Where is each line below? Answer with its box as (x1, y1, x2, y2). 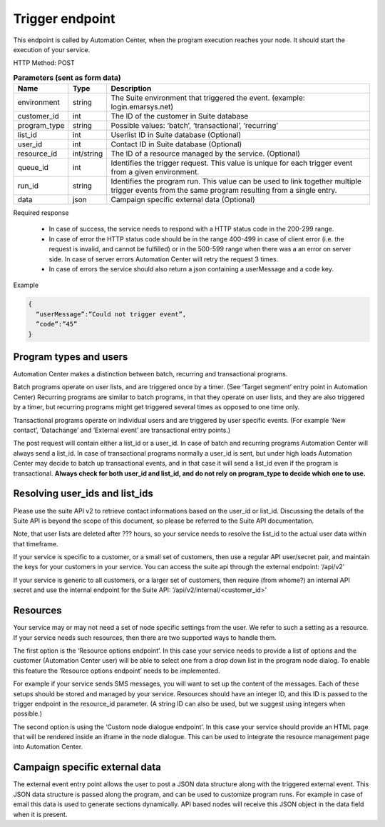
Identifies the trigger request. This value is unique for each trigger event (111, 158, 353, 168)
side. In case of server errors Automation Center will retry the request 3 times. (48, 254, 279, 264)
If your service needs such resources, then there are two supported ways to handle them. (13, 633, 277, 642)
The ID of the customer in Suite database (111, 111, 249, 121)
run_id (17, 181, 39, 191)
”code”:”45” (36, 320, 78, 329)
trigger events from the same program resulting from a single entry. (111, 186, 338, 196)
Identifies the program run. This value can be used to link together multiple (111, 176, 361, 186)
